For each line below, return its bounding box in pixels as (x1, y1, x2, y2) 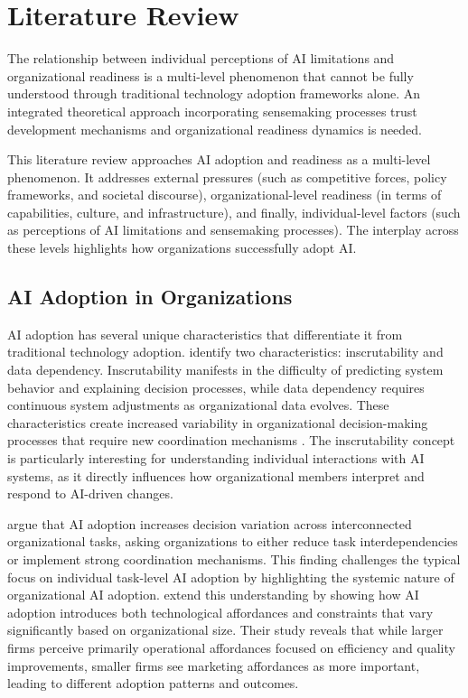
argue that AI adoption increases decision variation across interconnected (7, 514, 412, 533)
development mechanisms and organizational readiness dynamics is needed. (7, 119, 423, 138)
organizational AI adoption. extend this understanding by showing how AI (7, 585, 419, 604)
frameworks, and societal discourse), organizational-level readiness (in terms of (7, 185, 442, 204)
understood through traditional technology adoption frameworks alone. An (7, 84, 420, 103)
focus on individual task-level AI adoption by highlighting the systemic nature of (7, 567, 454, 586)
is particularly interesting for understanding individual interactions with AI (7, 449, 425, 468)
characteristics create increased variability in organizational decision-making (7, 413, 428, 432)
